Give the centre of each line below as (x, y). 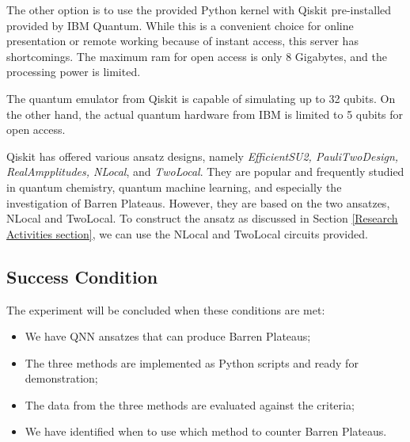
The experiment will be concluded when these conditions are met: (166, 309)
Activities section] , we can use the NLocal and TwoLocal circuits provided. (187, 233)
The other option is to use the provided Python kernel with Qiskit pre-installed (199, 10)
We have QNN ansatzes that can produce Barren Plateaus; (168, 336)
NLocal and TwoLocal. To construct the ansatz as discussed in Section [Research (202, 218)
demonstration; (61, 378)
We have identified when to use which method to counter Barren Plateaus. (206, 431)
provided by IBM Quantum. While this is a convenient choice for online (180, 25)
